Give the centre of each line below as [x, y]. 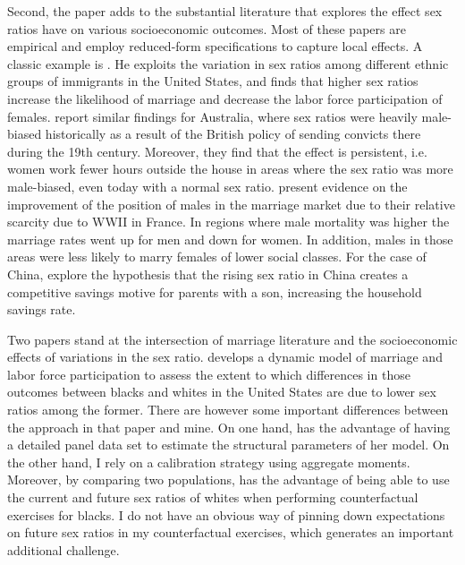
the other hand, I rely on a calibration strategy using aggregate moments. [209, 462]
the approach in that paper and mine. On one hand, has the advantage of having [229, 427]
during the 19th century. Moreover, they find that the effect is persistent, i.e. [217, 151]
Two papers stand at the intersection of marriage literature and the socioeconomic [232, 339]
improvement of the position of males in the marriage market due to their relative [231, 204]
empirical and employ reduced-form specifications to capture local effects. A [215, 46]
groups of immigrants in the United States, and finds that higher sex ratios [213, 81]
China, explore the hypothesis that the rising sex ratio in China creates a [208, 274]
